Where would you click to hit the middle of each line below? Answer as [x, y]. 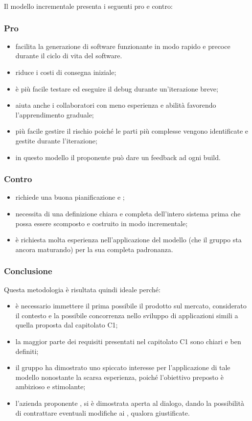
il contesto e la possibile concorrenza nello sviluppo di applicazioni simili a [127, 315]
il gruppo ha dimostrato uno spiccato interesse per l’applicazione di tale [123, 367]
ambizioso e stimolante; [50, 386]
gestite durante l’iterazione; [56, 140]
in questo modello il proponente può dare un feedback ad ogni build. [118, 157]
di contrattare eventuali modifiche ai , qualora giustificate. [103, 412]
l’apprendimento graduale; [55, 114]
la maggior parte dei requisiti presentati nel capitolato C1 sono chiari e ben [128, 341]
